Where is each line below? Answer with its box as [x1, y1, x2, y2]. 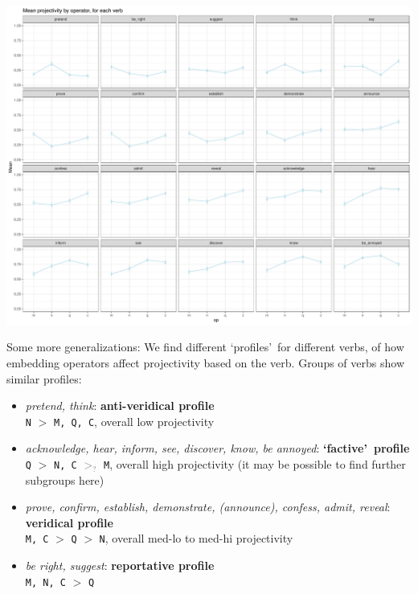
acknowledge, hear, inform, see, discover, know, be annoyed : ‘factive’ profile [25, 440, 410, 457]
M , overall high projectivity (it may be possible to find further [104, 455, 406, 472]
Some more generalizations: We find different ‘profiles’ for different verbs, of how [6, 338, 404, 355]
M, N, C [25, 576, 66, 588]
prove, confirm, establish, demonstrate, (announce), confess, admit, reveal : [25, 498, 391, 515]
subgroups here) [25, 471, 104, 488]
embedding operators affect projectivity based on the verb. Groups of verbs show [6, 354, 404, 371]
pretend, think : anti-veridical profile [25, 397, 215, 414]
